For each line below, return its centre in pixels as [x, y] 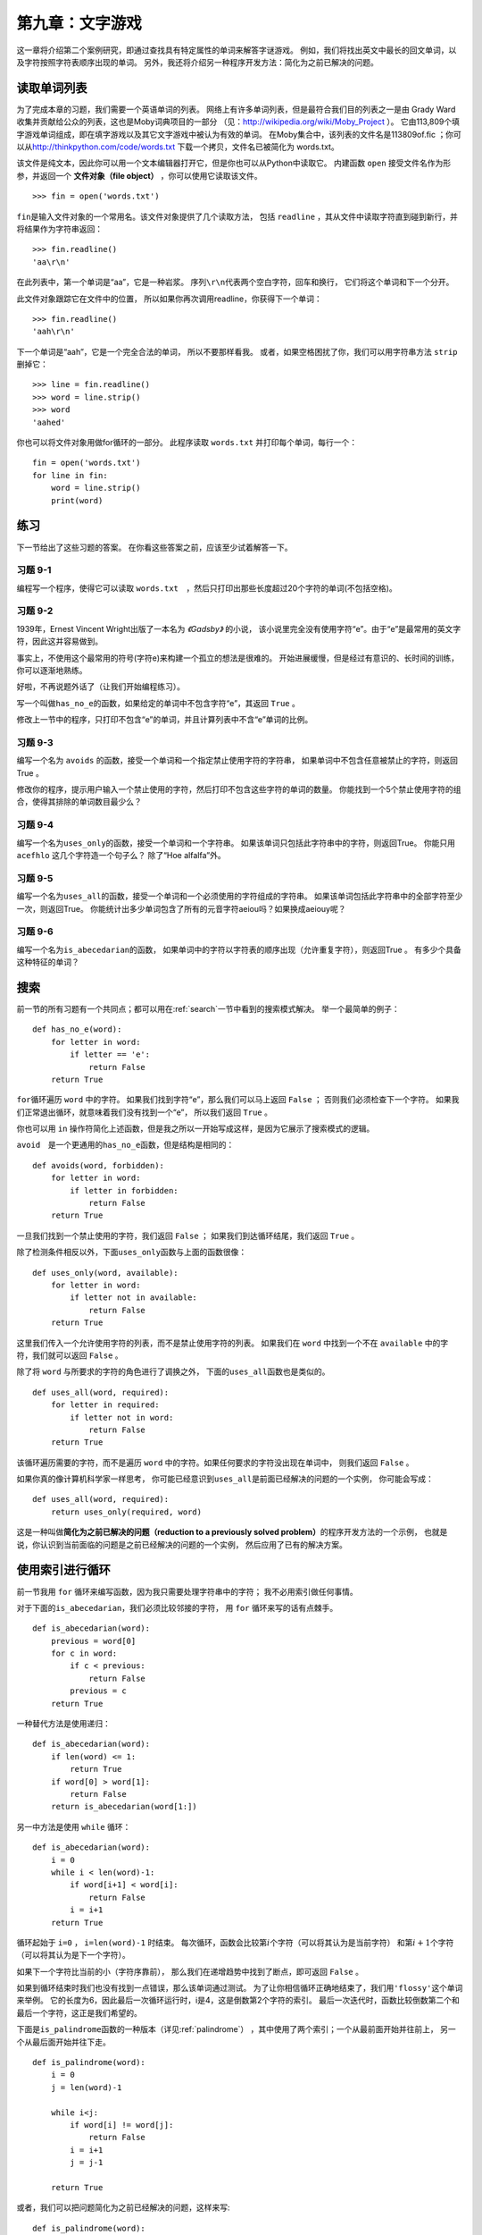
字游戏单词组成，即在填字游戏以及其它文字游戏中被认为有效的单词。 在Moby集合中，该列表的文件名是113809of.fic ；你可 [239, 134]
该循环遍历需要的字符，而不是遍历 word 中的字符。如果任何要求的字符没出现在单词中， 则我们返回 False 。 [215, 1463]
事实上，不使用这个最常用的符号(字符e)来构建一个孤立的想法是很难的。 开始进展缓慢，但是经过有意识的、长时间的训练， [238, 658]
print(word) [77, 500]
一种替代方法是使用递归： [63, 1724]
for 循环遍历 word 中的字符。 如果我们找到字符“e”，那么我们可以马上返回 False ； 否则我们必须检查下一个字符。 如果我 [238, 1100]
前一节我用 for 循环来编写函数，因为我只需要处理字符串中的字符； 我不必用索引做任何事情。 [187, 1591]
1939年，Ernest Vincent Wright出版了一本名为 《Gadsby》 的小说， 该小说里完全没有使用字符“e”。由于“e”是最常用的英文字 [239, 628]
